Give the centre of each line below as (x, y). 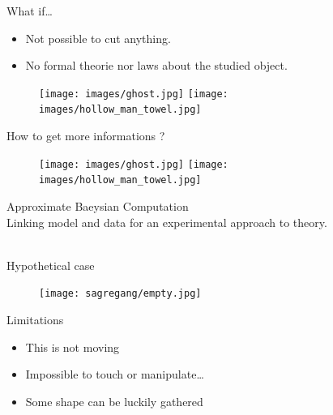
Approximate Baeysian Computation (98, 206)
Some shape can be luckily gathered (114, 401)
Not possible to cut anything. (98, 38)
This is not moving (73, 347)
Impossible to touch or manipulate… (115, 374)
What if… (30, 11)
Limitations (35, 320)
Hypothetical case (51, 265)
